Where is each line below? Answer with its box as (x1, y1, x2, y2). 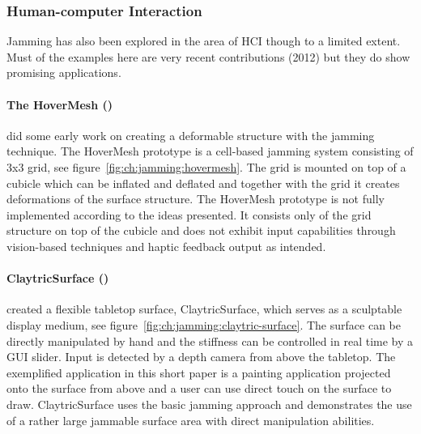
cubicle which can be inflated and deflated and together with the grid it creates (6, 174, 400, 191)
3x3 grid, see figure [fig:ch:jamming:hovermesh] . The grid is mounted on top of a (6, 158, 406, 175)
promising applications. (6, 64, 121, 81)
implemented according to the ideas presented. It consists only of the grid (6, 206, 372, 223)
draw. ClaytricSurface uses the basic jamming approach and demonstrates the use (6, 395, 412, 412)
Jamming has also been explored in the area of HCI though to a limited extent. (6, 32, 401, 49)
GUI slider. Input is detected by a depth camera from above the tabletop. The (6, 348, 396, 365)
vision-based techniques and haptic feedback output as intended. (6, 237, 326, 254)
